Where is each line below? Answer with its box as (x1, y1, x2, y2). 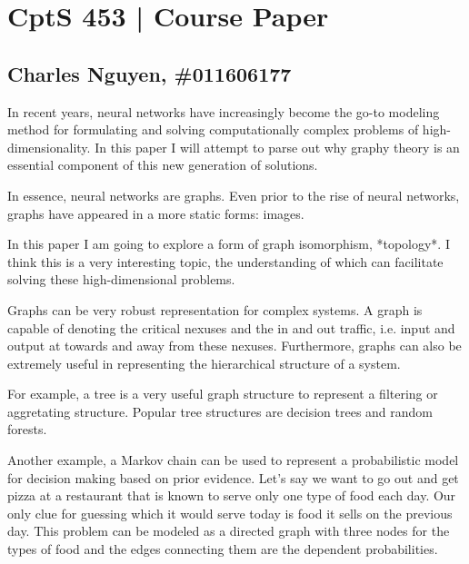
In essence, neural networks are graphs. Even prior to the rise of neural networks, (7, 185, 460, 204)
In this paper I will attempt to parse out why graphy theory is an (95, 137, 460, 156)
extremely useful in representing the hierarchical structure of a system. (7, 353, 401, 372)
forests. (7, 420, 47, 439)
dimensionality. (7, 137, 91, 156)
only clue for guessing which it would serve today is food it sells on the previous (7, 503, 453, 522)
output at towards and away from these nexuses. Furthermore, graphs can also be (7, 336, 462, 355)
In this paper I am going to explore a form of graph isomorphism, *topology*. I (7, 234, 450, 253)
